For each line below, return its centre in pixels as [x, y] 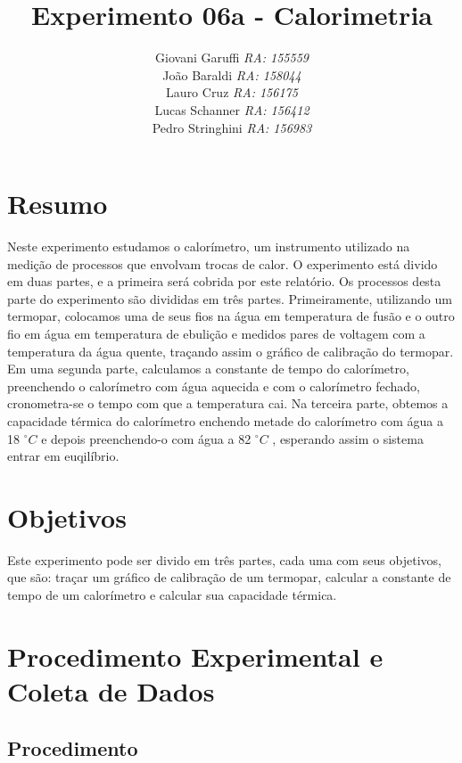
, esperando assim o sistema [348, 438]
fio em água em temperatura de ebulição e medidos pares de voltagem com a [216, 333]
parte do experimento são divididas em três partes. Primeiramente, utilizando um [230, 298]
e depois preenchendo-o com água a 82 [146, 438]
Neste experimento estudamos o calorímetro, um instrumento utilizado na [209, 246]
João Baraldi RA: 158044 [232, 74]
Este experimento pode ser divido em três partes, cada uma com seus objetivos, [224, 559]
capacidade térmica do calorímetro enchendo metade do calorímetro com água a [225, 420]
